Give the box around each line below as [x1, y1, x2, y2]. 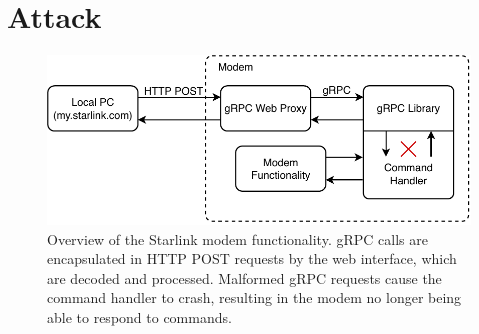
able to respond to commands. [47, 306, 232, 327]
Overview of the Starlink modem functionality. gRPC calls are [47, 228, 428, 249]
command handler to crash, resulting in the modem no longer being [47, 287, 462, 308]
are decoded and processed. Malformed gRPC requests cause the [47, 267, 442, 288]
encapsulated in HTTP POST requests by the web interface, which [47, 248, 457, 269]
